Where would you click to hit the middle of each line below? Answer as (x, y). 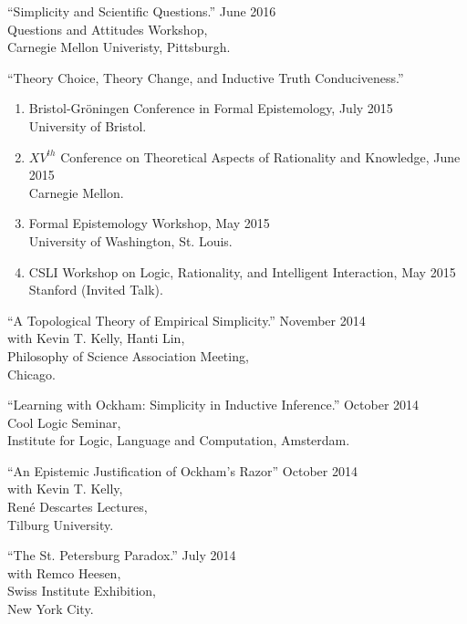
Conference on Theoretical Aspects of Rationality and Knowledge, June (260, 156)
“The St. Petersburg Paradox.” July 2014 (122, 555)
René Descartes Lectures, (78, 507)
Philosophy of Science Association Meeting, (128, 355)
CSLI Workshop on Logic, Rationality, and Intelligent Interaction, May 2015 (242, 271)
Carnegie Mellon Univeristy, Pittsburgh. (119, 47)
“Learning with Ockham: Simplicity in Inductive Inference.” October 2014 (213, 405)
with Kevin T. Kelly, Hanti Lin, (96, 338)
